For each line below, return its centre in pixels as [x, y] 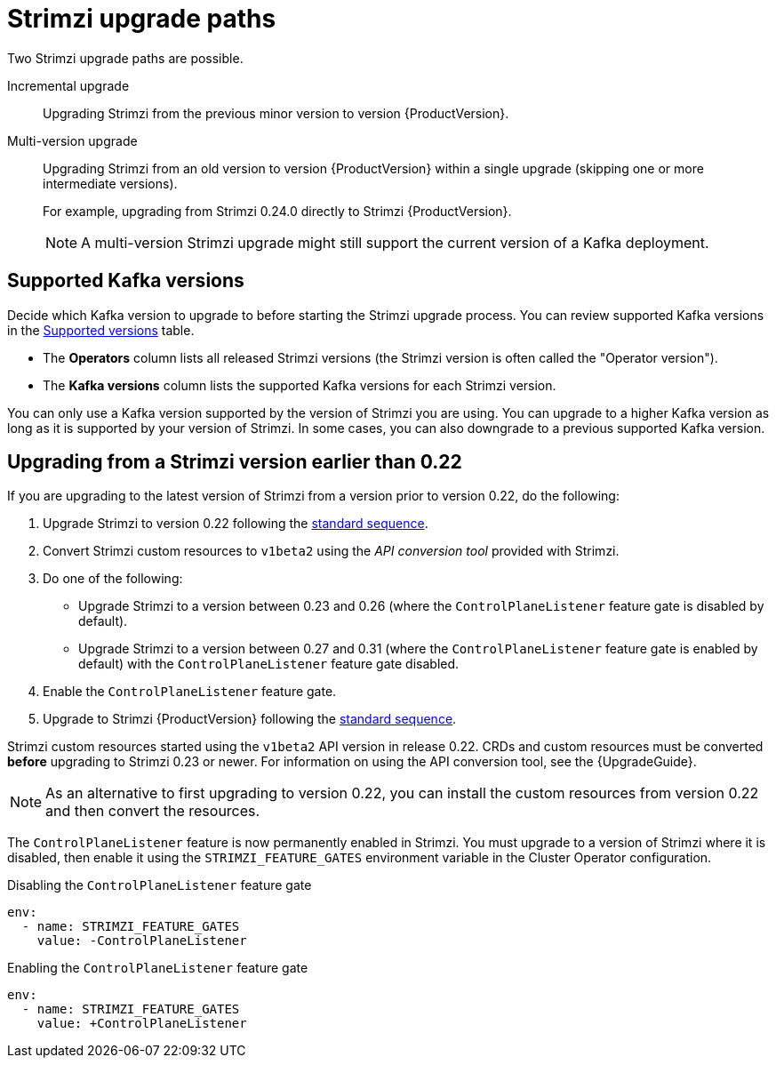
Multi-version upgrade [72, 140]
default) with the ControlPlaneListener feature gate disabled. [269, 664]
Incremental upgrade [68, 85]
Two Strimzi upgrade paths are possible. [125, 58]
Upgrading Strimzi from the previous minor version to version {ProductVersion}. [276, 113]
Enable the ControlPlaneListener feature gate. [190, 692]
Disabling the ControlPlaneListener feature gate [160, 885]
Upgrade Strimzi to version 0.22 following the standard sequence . [236, 524]
